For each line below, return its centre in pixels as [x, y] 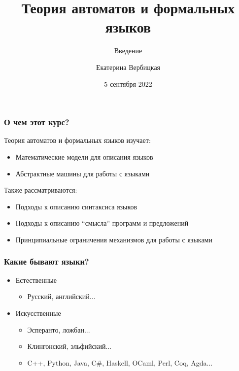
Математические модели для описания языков [84, 156]
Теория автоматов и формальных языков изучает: [77, 140]
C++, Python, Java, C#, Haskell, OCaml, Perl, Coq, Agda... [120, 362]
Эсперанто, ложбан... [59, 329]
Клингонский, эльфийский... [69, 346]
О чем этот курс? [37, 122]
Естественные [36, 280]
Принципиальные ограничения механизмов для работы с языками [114, 239]
